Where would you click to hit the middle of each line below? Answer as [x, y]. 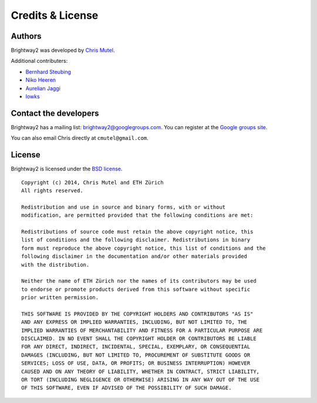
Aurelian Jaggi [43, 88]
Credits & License [55, 15]
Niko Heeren [41, 80]
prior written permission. [60, 298]
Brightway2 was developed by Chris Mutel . [63, 51]
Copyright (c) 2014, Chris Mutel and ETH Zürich [92, 182]
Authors [26, 36]
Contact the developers [55, 113]
